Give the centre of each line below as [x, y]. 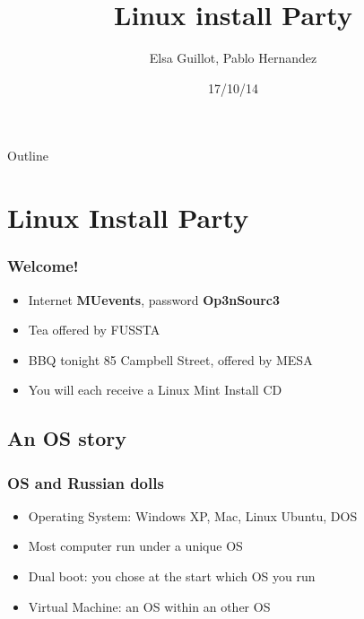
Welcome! [43, 266]
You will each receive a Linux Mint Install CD [155, 390]
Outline [28, 156]
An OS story [67, 438]
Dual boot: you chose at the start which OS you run [172, 576]
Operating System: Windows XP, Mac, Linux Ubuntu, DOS [193, 515]
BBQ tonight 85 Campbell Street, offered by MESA [170, 359]
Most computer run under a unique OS [135, 546]
